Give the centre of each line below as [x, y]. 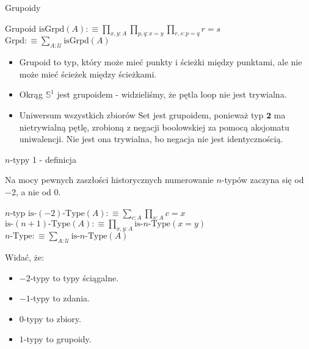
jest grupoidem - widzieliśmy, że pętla [127, 94]
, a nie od [33, 191]
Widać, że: [25, 257]
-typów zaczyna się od [263, 180]
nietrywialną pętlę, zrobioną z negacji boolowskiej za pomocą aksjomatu [154, 127]
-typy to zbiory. [52, 318]
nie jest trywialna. [253, 94]
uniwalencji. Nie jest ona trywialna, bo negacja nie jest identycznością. [151, 139]
